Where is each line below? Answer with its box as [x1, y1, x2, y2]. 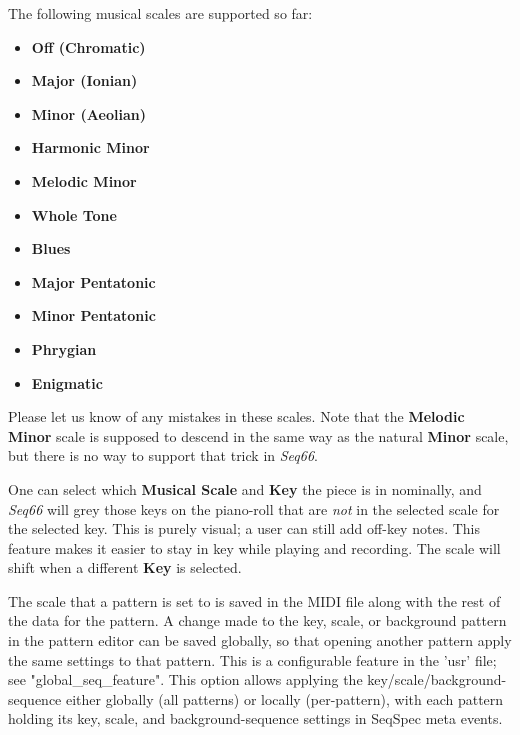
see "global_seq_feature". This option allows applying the [8, 669, 363, 690]
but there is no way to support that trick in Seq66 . [8, 445, 318, 466]
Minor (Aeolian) [31, 103, 146, 124]
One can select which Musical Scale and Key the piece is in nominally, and [8, 478, 482, 499]
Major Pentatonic [31, 271, 156, 292]
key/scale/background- [367, 669, 507, 690]
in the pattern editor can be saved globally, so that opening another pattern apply [8, 630, 512, 651]
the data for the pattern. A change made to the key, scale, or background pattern [8, 610, 507, 631]
